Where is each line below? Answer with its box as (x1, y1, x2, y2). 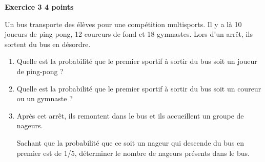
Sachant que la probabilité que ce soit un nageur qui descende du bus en (16, 137, 244, 148)
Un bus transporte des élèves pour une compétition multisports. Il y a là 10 (5, 18, 242, 29)
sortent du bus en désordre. (5, 38, 91, 49)
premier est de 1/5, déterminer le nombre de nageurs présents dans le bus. (16, 147, 250, 158)
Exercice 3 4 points (5, 2, 74, 12)
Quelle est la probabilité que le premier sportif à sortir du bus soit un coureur (16, 83, 261, 94)
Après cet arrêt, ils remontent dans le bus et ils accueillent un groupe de (16, 110, 244, 121)
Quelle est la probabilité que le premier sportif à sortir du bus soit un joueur (16, 56, 257, 66)
